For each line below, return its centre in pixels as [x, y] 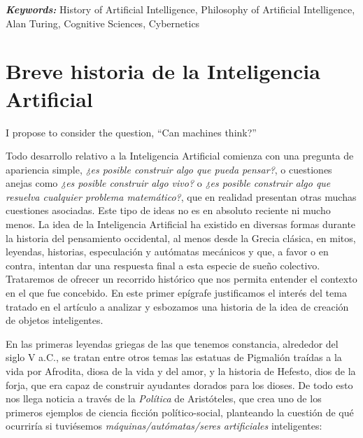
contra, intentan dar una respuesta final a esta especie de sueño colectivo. [163, 265]
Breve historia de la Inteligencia [163, 71]
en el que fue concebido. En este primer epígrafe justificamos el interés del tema [176, 293]
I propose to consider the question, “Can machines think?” [131, 132]
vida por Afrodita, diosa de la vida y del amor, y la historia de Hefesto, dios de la [181, 371]
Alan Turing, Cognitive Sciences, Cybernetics [103, 23]
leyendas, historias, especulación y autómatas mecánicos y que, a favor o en [167, 252]
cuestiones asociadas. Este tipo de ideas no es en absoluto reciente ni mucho [168, 210]
